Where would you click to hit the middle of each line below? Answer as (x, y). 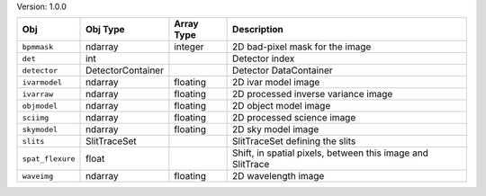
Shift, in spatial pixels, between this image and (331, 153)
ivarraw (38, 94)
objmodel (40, 106)
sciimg (36, 117)
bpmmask (38, 46)
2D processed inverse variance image (313, 94)
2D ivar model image (276, 83)
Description (258, 30)
